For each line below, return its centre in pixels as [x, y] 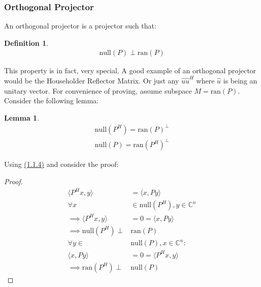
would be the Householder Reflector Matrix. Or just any [92, 81]
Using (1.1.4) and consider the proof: [61, 164]
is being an [240, 81]
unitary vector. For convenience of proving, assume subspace [98, 90]
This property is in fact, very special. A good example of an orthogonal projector [130, 70]
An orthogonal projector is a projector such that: [80, 26]
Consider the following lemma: [52, 101]
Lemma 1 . [22, 117]
